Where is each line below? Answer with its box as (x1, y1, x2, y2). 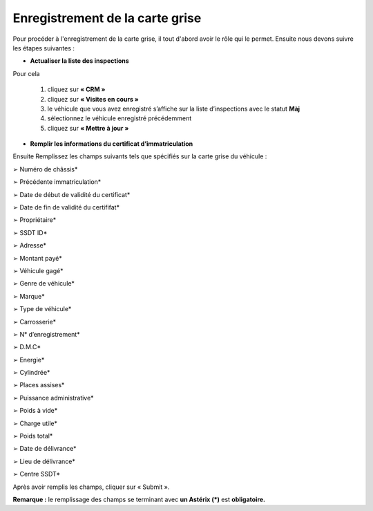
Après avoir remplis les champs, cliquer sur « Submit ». (12, 483, 170, 491)
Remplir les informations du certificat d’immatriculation (30, 140, 193, 148)
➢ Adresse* (12, 241, 47, 250)
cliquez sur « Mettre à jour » (47, 124, 129, 132)
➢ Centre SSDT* (12, 470, 61, 479)
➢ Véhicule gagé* (12, 266, 64, 275)
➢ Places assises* (12, 381, 65, 389)
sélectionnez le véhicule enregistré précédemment (47, 114, 192, 122)
